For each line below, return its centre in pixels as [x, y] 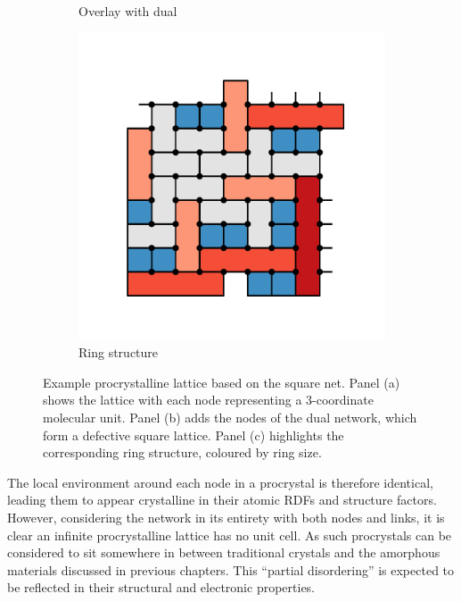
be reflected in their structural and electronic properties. [161, 587]
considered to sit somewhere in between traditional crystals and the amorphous [224, 552]
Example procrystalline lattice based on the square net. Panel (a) [222, 382]
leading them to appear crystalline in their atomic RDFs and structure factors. [222, 500]
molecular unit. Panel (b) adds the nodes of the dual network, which [230, 417]
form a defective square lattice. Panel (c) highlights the [193, 435]
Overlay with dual [128, 11]
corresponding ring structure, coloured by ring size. [182, 452]
